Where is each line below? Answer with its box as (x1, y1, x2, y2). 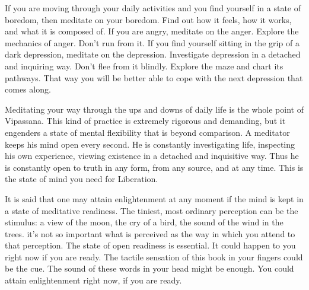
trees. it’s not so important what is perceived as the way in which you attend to (5, 227, 295, 240)
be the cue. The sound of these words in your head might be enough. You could (5, 262, 294, 275)
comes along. (5, 83, 51, 95)
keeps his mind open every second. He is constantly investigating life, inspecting (5, 138, 295, 150)
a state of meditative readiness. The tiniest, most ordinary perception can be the (5, 204, 298, 216)
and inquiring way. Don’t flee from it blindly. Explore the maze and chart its (5, 59, 283, 72)
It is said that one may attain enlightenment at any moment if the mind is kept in (5, 192, 304, 205)
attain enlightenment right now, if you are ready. (5, 274, 182, 286)
